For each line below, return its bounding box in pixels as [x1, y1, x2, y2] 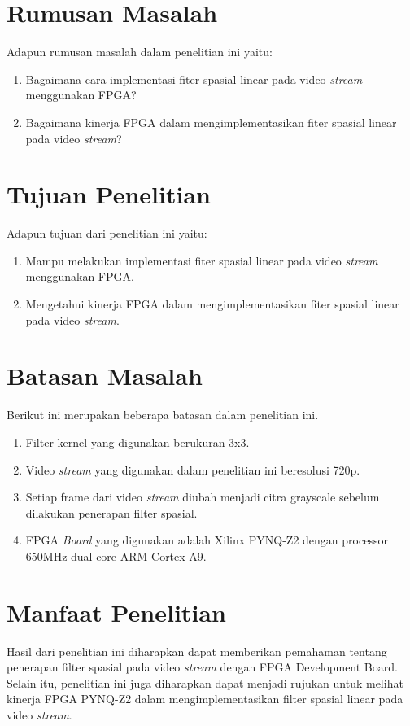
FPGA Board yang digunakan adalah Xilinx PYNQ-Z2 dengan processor [25, 531, 388, 549]
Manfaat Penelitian [7, 595, 226, 628]
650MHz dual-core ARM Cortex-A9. [25, 547, 207, 564]
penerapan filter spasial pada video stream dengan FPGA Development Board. [7, 658, 398, 676]
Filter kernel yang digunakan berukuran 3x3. [25, 433, 250, 450]
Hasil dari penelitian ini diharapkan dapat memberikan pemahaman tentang [7, 642, 387, 659]
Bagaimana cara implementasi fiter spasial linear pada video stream [25, 70, 363, 87]
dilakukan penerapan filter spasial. [25, 504, 198, 521]
